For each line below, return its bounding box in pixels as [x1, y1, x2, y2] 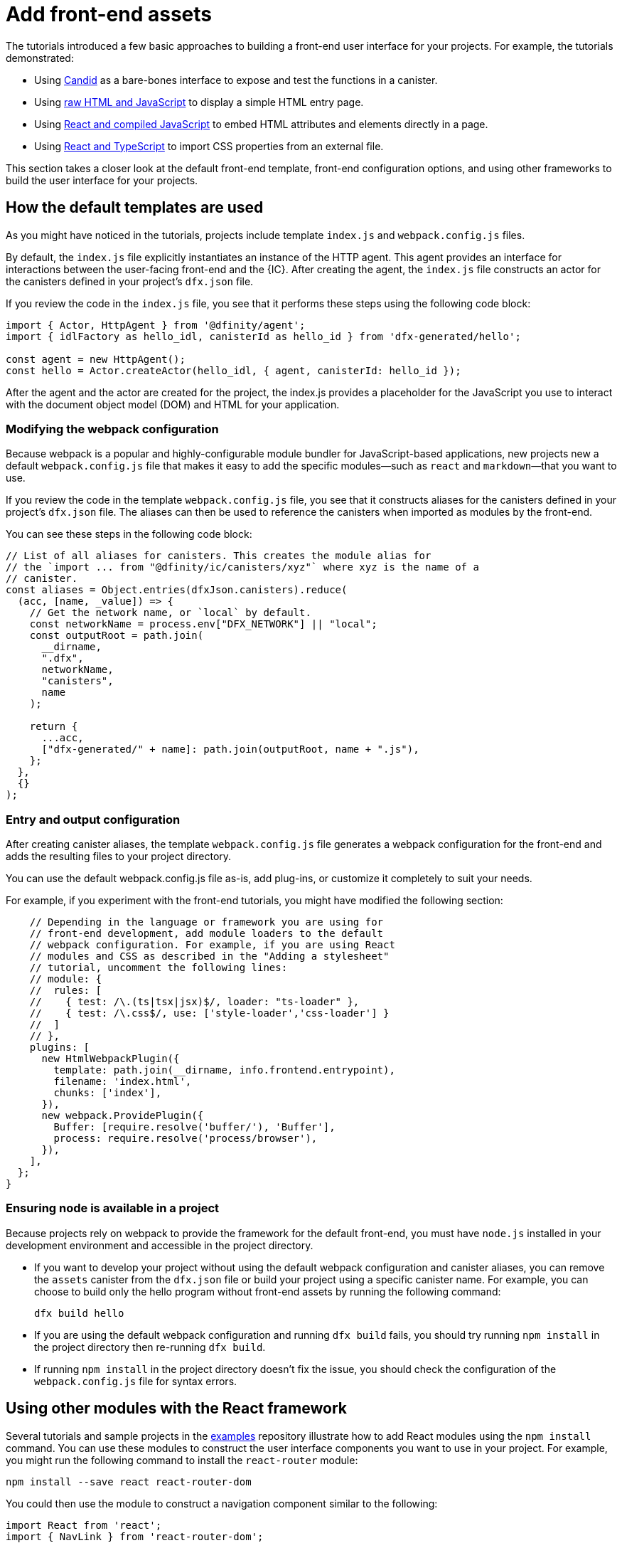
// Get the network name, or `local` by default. [29, 607, 311, 619]
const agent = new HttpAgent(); [6, 353, 186, 365]
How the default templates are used [6, 198, 264, 217]
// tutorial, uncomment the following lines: [29, 962, 288, 974]
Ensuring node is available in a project [6, 1201, 220, 1216]
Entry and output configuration [6, 812, 181, 827]
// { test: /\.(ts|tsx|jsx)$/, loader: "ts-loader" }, [29, 996, 360, 1008]
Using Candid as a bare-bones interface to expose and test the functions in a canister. [34, 73, 438, 86]
